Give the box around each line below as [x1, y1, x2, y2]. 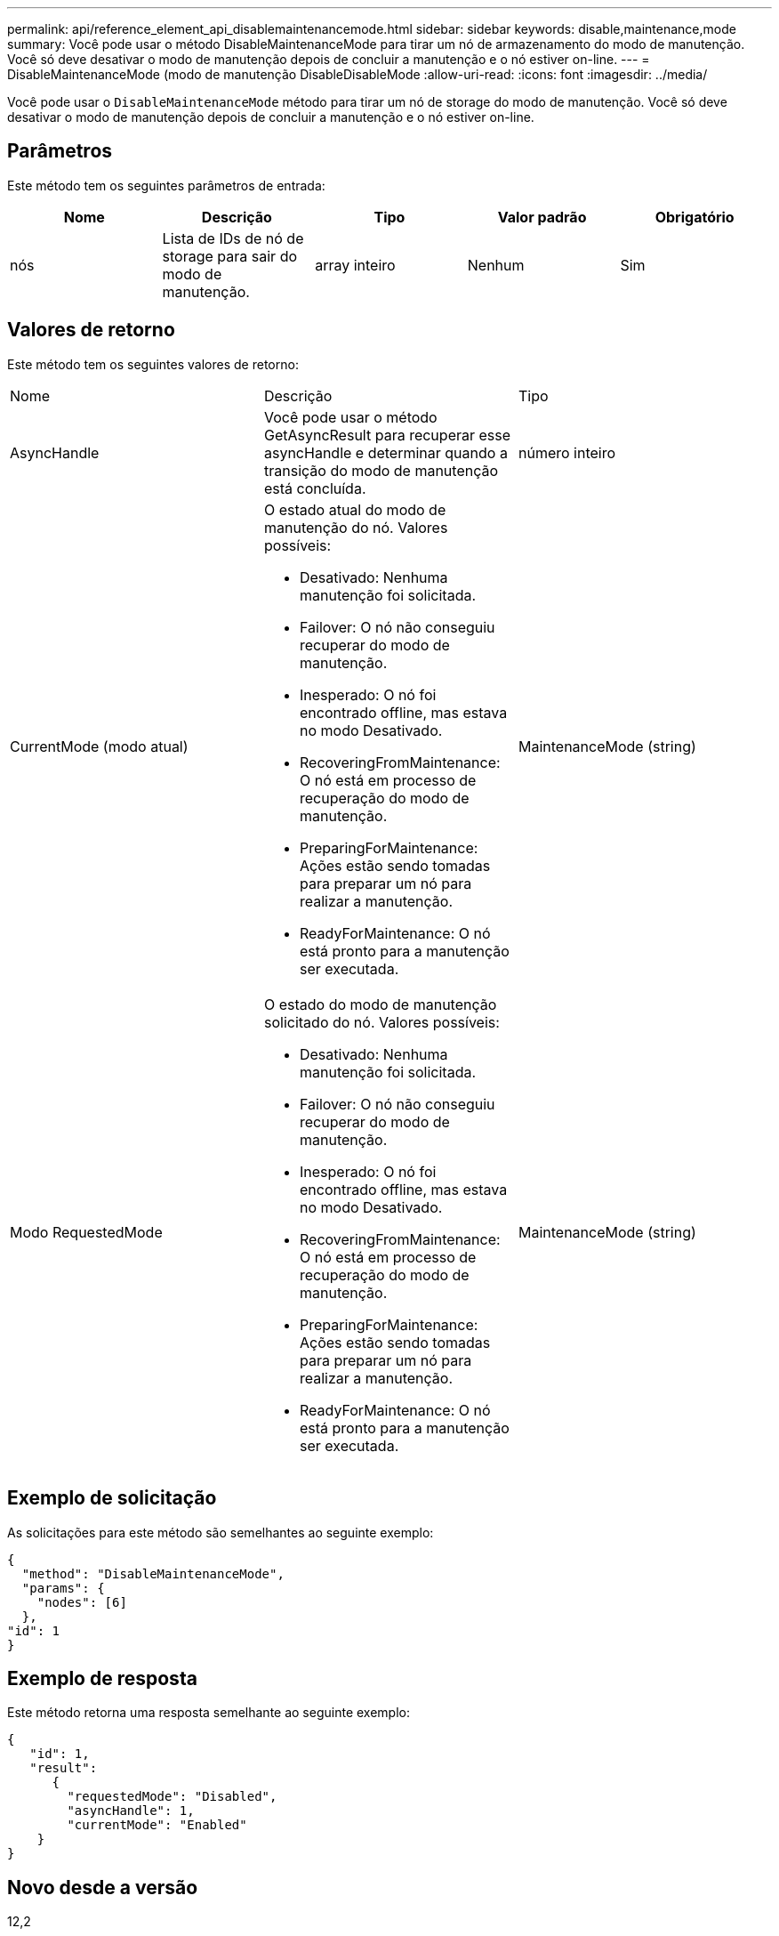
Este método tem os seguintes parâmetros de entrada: [7, 177, 325, 193]
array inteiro [315, 255, 396, 274]
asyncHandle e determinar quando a [263, 443, 508, 462]
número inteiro [518, 443, 616, 462]
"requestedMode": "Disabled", [67, 1789, 277, 1804]
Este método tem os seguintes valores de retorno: [7, 356, 299, 372]
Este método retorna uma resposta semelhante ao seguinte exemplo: [7, 1705, 410, 1721]
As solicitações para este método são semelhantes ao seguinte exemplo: [7, 1524, 434, 1540]
